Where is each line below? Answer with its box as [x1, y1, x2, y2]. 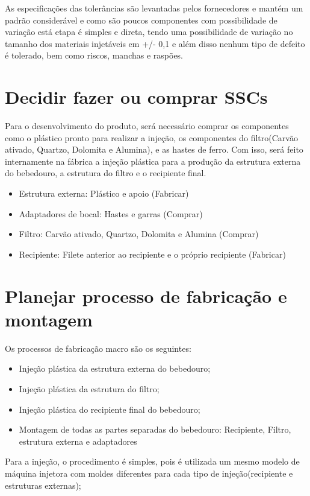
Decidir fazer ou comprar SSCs [5, 84, 268, 109]
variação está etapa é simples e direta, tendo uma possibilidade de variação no [5, 25, 293, 38]
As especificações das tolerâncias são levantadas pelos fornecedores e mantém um [5, 2, 303, 14]
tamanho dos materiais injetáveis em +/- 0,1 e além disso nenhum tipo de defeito [5, 37, 305, 49]
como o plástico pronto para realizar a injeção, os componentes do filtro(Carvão [5, 131, 298, 144]
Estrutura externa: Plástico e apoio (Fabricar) [19, 187, 189, 200]
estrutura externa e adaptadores [19, 434, 137, 447]
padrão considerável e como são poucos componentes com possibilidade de [5, 13, 277, 26]
